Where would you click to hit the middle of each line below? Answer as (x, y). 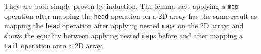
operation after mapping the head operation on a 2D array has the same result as (131, 16)
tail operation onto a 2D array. (54, 45)
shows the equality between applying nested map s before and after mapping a (124, 35)
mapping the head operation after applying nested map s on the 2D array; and (124, 26)
